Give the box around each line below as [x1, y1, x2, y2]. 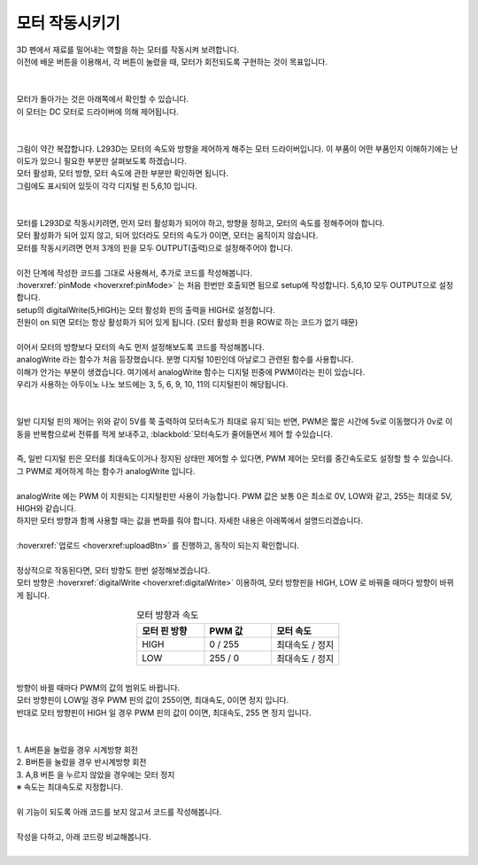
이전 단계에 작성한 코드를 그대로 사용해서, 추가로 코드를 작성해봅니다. [16, 267, 252, 278]
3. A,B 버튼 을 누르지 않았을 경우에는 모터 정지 [16, 769, 175, 780]
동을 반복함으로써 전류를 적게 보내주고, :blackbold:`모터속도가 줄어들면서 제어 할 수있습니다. [16, 428, 334, 439]
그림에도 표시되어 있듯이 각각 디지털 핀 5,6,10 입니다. [16, 180, 198, 191]
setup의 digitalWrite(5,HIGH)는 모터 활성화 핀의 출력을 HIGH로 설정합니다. [16, 304, 276, 315]
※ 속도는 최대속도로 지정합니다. [16, 782, 124, 792]
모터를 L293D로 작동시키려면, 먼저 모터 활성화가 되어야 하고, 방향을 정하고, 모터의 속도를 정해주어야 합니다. [16, 218, 385, 229]
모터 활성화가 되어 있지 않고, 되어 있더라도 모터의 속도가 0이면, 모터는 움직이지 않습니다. [16, 230, 319, 241]
